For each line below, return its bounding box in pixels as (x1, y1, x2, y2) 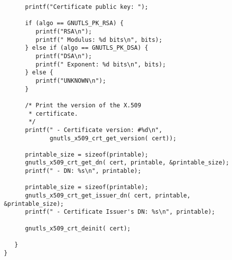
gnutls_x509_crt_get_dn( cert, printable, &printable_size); (25, 159, 230, 166)
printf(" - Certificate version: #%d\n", (25, 126, 163, 133)
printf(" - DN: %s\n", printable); (25, 167, 142, 175)
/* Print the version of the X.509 (25, 101, 142, 109)
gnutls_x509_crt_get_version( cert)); (50, 134, 176, 142)
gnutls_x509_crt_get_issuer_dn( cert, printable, (25, 192, 191, 199)
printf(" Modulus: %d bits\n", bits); (35, 36, 163, 43)
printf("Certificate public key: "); (25, 3, 148, 10)
